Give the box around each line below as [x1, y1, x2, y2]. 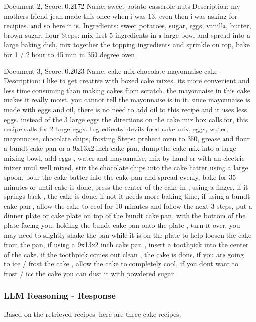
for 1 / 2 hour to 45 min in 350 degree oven [4, 49, 135, 59]
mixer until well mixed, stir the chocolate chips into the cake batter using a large [4, 162, 248, 172]
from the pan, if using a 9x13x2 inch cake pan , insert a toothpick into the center [4, 239, 249, 250]
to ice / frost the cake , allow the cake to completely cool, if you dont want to [4, 258, 239, 269]
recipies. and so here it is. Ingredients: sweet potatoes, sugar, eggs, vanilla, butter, [4, 20, 251, 31]
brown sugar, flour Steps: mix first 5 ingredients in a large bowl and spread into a [4, 30, 251, 40]
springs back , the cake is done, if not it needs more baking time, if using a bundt [4, 191, 250, 201]
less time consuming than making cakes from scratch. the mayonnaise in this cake [4, 85, 250, 95]
